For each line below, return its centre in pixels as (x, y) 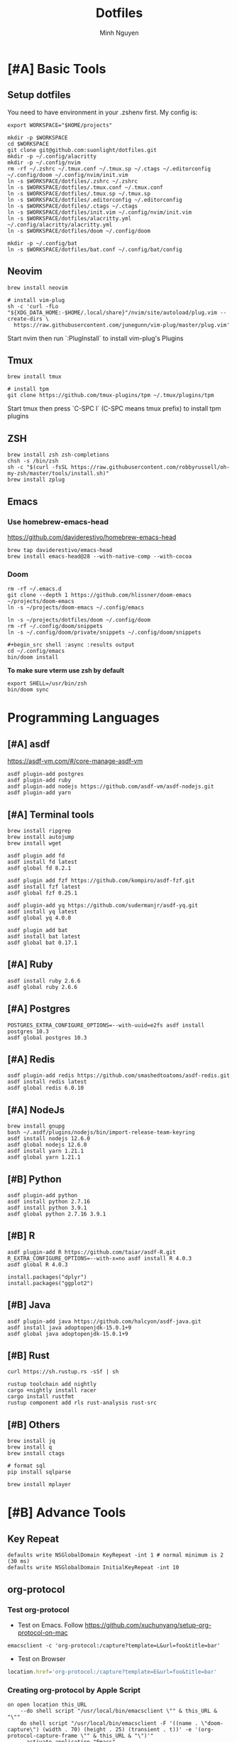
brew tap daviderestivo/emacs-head (60, 550)
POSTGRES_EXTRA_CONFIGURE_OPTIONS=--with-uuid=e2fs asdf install (106, 1025)
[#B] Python (34, 1179)
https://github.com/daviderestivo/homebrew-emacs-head (92, 537)
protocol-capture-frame (43, 1736)
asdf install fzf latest (44, 887)
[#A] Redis (31, 1059)
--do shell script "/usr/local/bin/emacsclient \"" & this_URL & (119, 1711)
